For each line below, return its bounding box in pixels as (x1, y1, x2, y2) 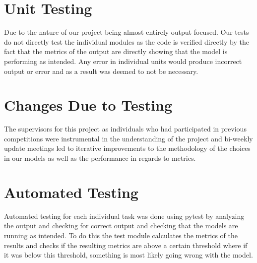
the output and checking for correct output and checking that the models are (4, 220, 238, 231)
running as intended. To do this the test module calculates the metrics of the (4, 230, 238, 240)
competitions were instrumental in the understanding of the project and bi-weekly (4, 133, 253, 143)
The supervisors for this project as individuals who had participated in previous (4, 124, 247, 134)
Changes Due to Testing (4, 95, 173, 115)
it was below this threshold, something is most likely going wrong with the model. (4, 250, 253, 260)
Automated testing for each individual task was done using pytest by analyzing (4, 210, 245, 221)
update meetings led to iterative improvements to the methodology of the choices (4, 143, 251, 153)
